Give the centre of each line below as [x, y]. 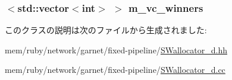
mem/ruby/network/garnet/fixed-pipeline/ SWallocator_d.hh [116, 49]
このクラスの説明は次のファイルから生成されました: [106, 30]
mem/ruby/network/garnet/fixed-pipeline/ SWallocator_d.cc [115, 70]
